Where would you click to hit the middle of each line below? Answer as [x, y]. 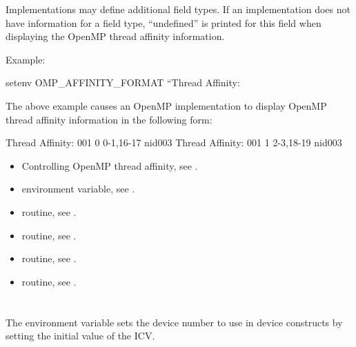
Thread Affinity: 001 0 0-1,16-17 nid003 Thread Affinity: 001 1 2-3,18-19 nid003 [174, 142]
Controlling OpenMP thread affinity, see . [110, 165]
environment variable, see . [78, 189]
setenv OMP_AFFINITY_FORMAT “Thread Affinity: [123, 82]
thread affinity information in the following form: [109, 119]
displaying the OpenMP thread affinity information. [115, 36]
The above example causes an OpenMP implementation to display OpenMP [166, 105]
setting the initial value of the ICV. [80, 336]
